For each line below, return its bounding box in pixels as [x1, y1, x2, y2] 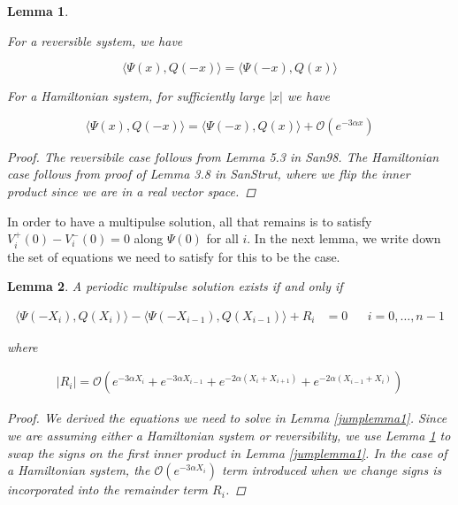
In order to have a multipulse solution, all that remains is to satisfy [7, 211, 372, 230]
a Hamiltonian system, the [7, 461, 150, 479]
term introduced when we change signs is [221, 461, 442, 479]
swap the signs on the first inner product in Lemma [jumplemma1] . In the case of [7, 443, 447, 462]
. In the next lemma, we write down [247, 229, 441, 248]
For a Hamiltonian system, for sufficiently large [7, 87, 265, 105]
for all [206, 229, 239, 248]
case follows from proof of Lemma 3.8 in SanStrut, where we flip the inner [7, 165, 410, 183]
